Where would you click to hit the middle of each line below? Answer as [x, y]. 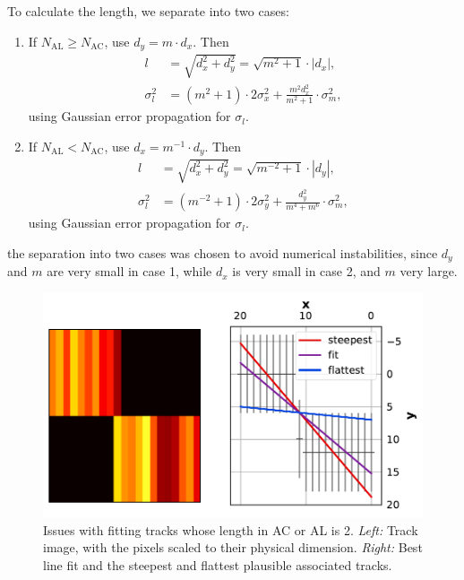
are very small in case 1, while [129, 271]
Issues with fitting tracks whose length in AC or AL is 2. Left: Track [231, 529]
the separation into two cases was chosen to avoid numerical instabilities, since [223, 252]
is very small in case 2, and [306, 271]
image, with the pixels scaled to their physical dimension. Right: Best [233, 547]
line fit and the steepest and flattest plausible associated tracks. [218, 564]
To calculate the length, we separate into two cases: [148, 11]
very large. [429, 271]
